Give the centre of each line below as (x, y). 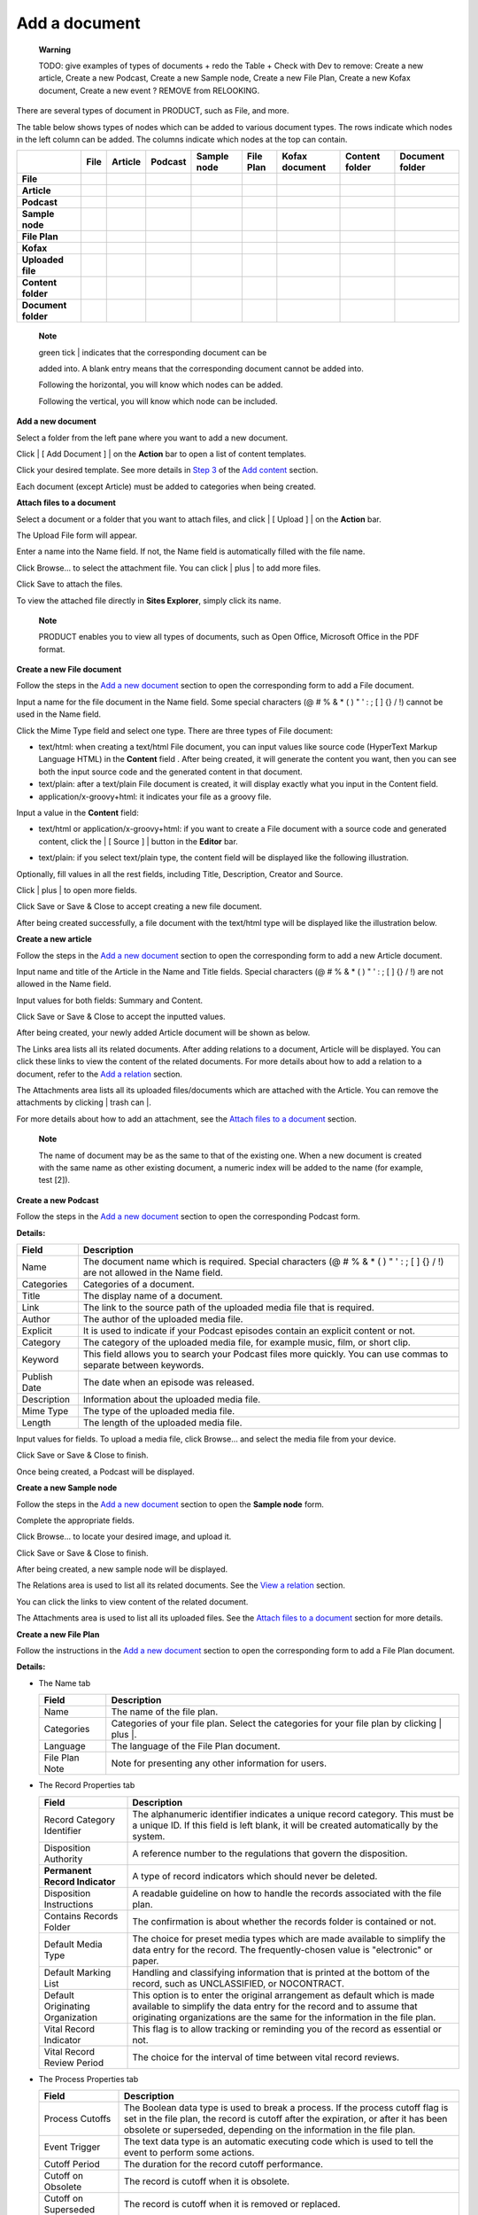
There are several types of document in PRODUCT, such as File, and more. (153, 111)
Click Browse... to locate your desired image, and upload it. (124, 1536)
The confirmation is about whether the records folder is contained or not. (285, 1921)
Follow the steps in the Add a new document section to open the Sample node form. (170, 1504)
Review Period (74, 2063)
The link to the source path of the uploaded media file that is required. (229, 1307)
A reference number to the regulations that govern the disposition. (270, 1854)
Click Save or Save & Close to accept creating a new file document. (139, 906)
